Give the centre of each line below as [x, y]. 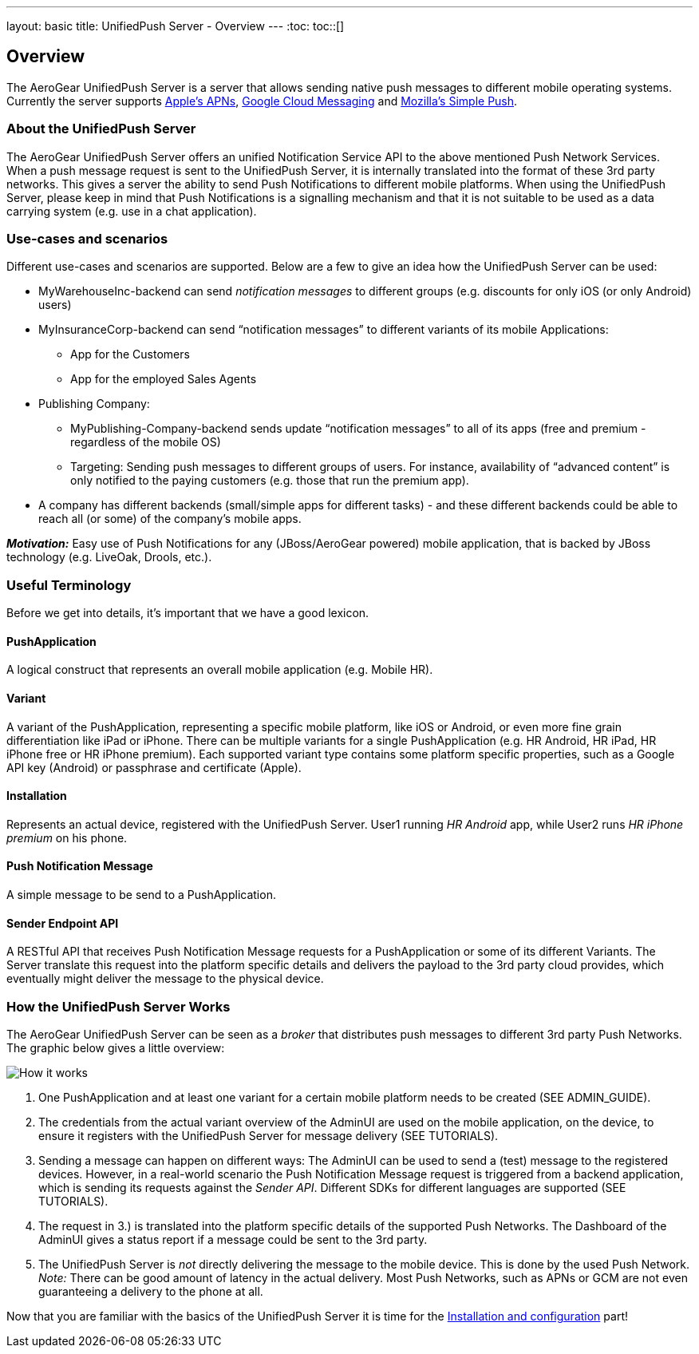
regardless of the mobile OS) [146, 442]
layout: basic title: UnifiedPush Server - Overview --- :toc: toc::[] [176, 26]
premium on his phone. [67, 837]
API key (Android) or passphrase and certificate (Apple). [154, 767]
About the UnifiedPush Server [101, 129]
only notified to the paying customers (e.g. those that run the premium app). [270, 481]
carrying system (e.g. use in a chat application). [132, 211]
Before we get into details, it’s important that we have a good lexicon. [188, 613]
